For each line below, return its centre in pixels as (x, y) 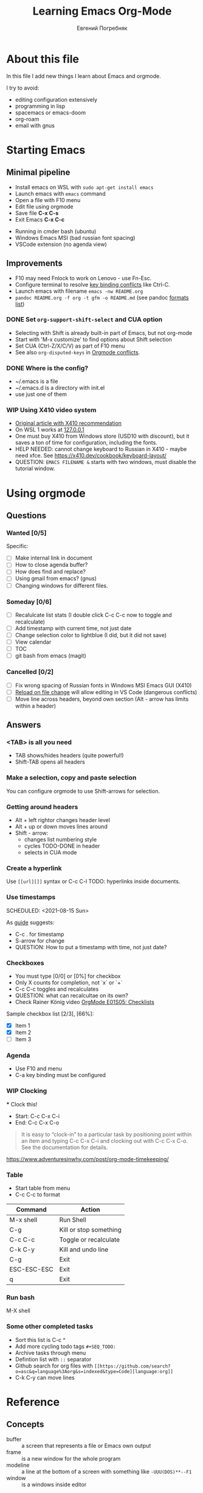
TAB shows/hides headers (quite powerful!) (69, 756)
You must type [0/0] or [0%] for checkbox (68, 976)
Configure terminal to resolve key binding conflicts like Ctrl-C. (92, 284)
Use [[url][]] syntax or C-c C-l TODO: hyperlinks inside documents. (93, 882)
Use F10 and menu (39, 1069)
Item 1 (22, 1025)
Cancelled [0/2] (30, 672)
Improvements (34, 263)
